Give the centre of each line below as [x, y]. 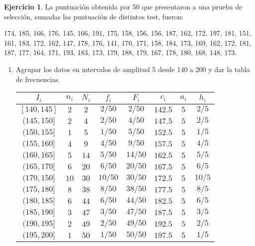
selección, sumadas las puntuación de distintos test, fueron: [94, 16]
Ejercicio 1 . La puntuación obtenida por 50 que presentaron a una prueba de [123, 6]
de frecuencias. [38, 79]
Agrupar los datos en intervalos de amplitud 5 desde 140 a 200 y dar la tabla [133, 69]
